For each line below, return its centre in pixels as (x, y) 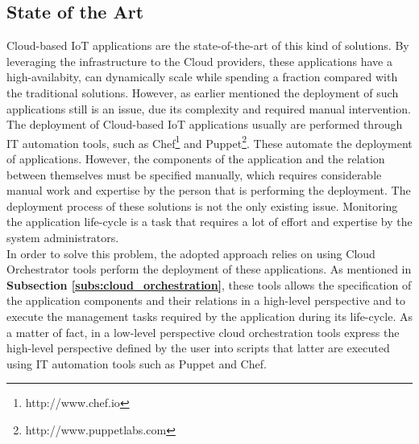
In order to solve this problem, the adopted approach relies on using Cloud (191, 253)
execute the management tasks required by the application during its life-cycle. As (210, 316)
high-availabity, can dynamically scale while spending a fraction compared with (202, 77)
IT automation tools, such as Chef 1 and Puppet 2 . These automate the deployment (209, 142)
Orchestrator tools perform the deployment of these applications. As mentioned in (209, 269)
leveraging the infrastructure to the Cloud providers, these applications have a (199, 61)
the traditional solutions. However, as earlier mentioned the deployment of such (203, 92)
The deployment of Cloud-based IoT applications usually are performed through (205, 124)
